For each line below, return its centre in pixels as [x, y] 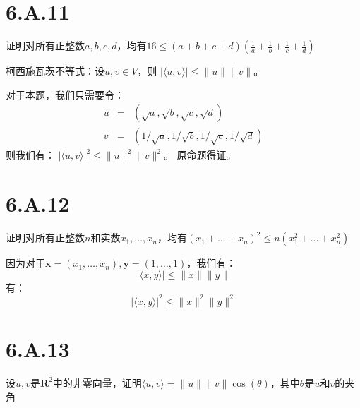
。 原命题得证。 [200, 155]
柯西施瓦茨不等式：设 [55, 71]
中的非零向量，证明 [97, 382]
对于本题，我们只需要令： [65, 94]
